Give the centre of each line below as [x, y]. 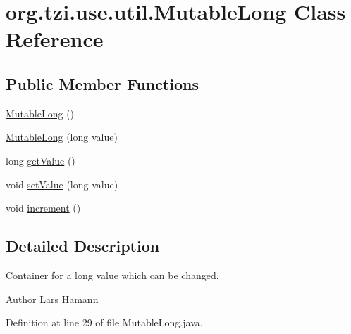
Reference [55, 39]
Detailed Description [83, 246]
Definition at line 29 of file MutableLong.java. [104, 322]
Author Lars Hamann [52, 298]
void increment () [43, 208]
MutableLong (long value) [62, 137]
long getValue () [41, 160]
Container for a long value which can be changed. [112, 275]
